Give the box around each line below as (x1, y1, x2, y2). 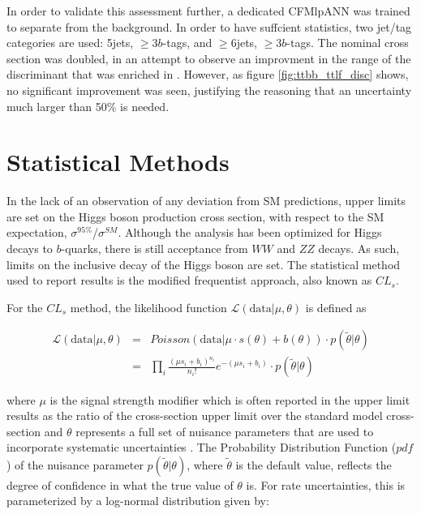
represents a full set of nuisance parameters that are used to (75, 422, 374, 439)
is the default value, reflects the (235, 456, 392, 473)
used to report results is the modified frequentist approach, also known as (6, 272, 372, 289)
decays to (6, 240, 53, 257)
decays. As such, (318, 240, 400, 257)
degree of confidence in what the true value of (6, 476, 234, 493)
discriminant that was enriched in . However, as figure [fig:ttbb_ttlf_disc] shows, (6, 66, 409, 83)
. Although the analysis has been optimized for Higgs (118, 224, 382, 241)
